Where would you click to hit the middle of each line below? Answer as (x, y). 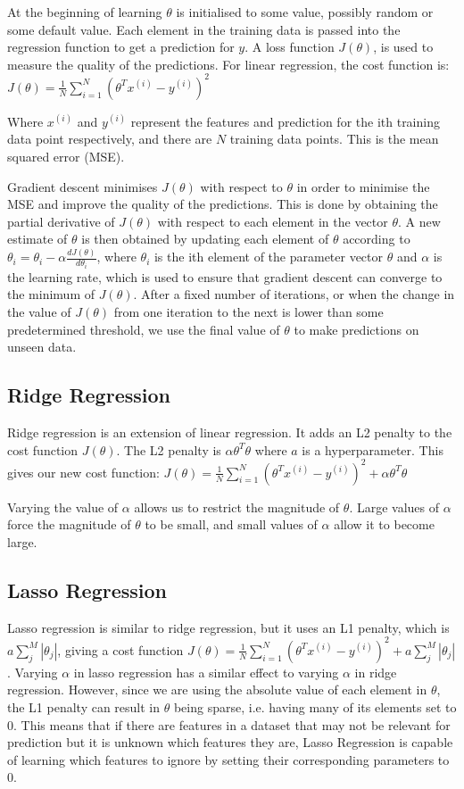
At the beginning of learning (85, 12)
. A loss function (290, 47)
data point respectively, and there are (110, 139)
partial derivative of (61, 221)
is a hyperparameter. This (373, 449)
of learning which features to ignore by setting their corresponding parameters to (228, 759)
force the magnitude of (69, 524)
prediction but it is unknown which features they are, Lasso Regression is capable (230, 742)
